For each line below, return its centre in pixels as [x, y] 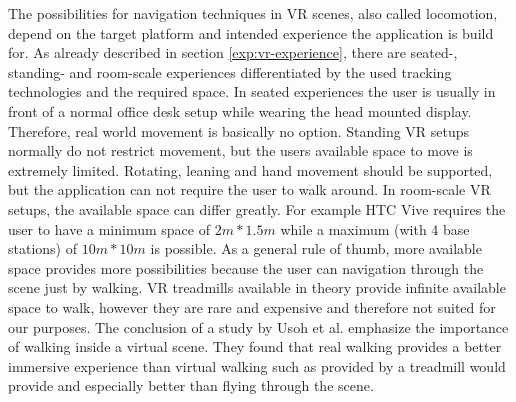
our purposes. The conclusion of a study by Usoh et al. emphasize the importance [258, 326]
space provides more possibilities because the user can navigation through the [246, 267]
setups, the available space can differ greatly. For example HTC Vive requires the [257, 208]
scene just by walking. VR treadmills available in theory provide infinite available [257, 287]
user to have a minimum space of [109, 228]
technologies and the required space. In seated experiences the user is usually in [252, 91]
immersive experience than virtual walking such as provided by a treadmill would [257, 365]
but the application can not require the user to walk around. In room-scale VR [249, 189]
